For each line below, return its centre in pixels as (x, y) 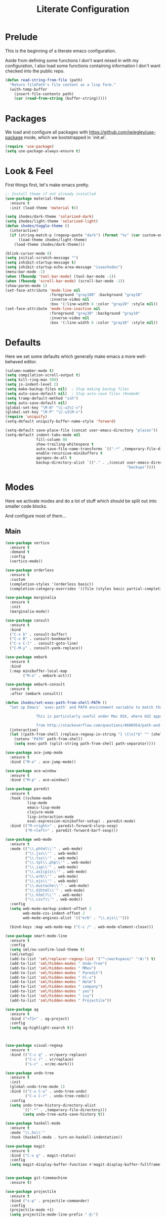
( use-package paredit (27, 789)
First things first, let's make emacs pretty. (47, 185)
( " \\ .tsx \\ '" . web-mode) (52, 858)
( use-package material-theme (35, 199)
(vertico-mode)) (26, 561)
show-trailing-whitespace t (65, 444)
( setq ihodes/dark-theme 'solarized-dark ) (49, 217)
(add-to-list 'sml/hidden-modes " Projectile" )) (61, 1000)
